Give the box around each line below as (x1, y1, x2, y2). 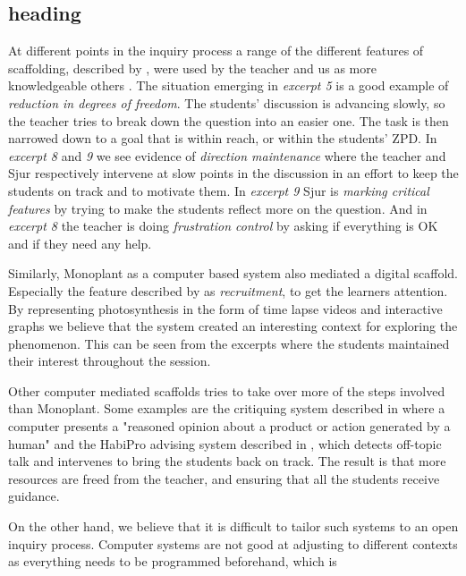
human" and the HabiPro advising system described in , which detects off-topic (8, 434, 442, 453)
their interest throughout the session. (8, 352, 211, 370)
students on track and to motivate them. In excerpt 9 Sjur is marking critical (8, 181, 429, 199)
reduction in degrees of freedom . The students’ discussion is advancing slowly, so (8, 93, 445, 112)
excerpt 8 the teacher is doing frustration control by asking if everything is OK (8, 216, 438, 235)
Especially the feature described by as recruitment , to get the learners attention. (8, 281, 448, 300)
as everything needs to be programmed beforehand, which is (8, 552, 337, 571)
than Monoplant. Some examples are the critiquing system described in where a (8, 399, 445, 418)
